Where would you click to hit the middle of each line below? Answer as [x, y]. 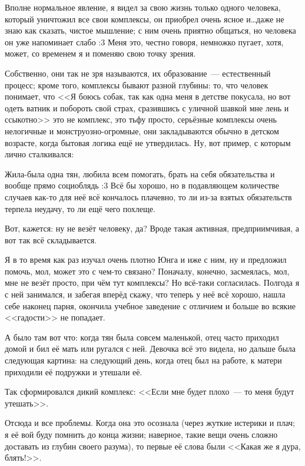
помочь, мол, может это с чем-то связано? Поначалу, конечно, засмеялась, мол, [147, 271]
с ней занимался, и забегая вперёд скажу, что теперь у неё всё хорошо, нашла [145, 294]
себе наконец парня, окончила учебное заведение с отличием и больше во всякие [150, 305]
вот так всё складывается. [51, 239]
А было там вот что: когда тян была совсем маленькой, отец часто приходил [142, 337]
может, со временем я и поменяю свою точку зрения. [100, 53]
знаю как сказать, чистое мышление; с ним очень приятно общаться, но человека [150, 30]
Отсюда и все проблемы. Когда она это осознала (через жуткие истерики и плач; [150, 423]
